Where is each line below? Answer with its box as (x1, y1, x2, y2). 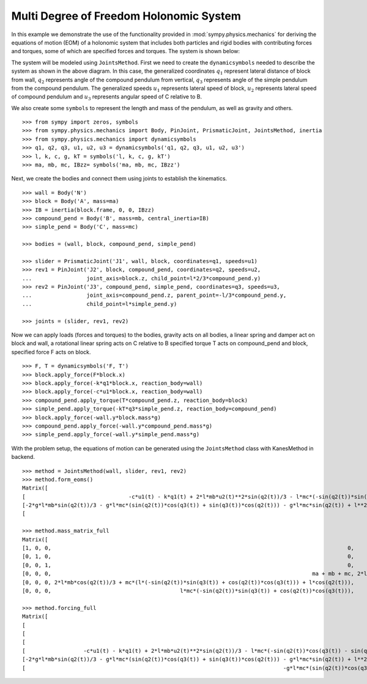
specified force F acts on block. (11, 348, 91, 355)
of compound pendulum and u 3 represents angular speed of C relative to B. (11, 93, 202, 102)
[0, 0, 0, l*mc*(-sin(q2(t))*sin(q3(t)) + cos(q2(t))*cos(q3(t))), (22, 587, 355, 594)
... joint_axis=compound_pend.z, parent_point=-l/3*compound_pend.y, (22, 292, 287, 299)
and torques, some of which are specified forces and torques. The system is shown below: (11, 48, 240, 55)
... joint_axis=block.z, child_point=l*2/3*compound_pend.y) (22, 275, 261, 281)
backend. (11, 453, 35, 461)
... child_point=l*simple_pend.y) (22, 300, 177, 307)
